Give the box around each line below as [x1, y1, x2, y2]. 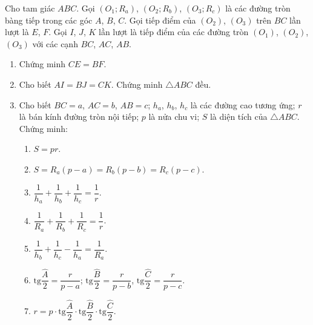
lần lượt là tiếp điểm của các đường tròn [99, 25, 249, 38]
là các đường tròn [225, 2, 291, 14]
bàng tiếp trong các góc [5, 13, 93, 26]
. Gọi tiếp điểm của [124, 13, 196, 26]
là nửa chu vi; [148, 110, 200, 123]
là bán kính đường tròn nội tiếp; [19, 110, 139, 123]
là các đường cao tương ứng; [190, 98, 295, 111]
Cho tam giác [5, 2, 55, 14]
